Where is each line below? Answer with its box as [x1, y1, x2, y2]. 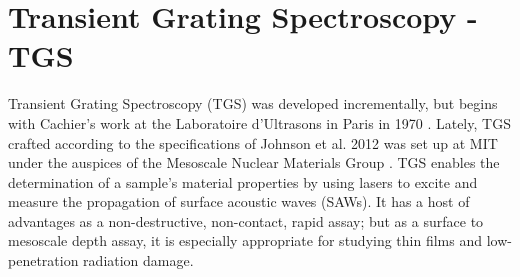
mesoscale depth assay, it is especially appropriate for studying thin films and [8, 230, 483, 251]
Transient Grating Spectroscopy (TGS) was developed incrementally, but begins [8, 93, 498, 114]
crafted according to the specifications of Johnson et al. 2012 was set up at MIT [8, 132, 498, 153]
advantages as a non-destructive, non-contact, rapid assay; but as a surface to [8, 210, 484, 231]
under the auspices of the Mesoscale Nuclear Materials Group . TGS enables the [8, 152, 500, 173]
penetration [8, 250, 79, 271]
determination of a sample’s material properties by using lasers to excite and [8, 171, 478, 192]
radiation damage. [83, 250, 194, 271]
